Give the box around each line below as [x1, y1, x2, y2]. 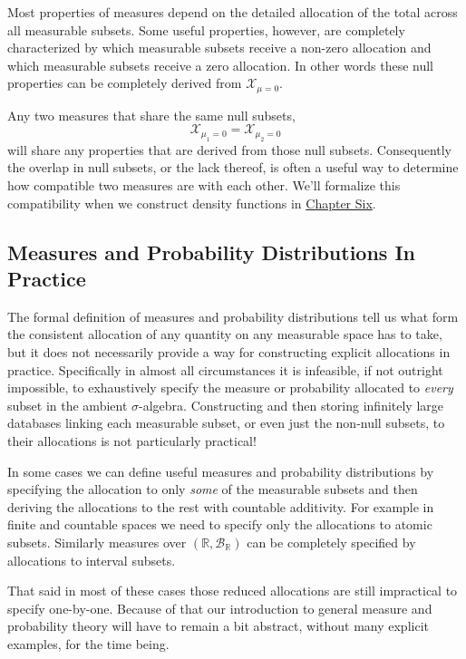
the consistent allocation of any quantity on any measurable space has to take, [7, 325, 442, 344]
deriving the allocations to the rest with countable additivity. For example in [7, 497, 434, 516]
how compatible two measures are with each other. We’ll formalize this [7, 176, 401, 195]
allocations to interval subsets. [7, 550, 176, 569]
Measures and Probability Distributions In [7, 237, 415, 266]
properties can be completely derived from [7, 73, 242, 92]
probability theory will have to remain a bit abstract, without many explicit [7, 616, 429, 635]
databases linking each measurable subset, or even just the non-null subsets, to [7, 413, 445, 432]
